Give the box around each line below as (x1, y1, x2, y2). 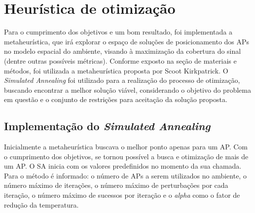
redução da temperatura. (4, 199, 79, 210)
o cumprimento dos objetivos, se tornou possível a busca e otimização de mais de (4, 151, 249, 161)
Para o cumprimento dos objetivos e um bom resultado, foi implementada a (4, 27, 232, 37)
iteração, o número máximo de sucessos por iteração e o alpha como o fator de (4, 190, 240, 200)
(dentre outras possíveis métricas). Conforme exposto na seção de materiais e (4, 55, 237, 66)
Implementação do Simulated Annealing (4, 118, 211, 134)
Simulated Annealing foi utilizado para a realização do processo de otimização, (4, 75, 240, 85)
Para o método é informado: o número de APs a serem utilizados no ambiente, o (4, 170, 247, 180)
